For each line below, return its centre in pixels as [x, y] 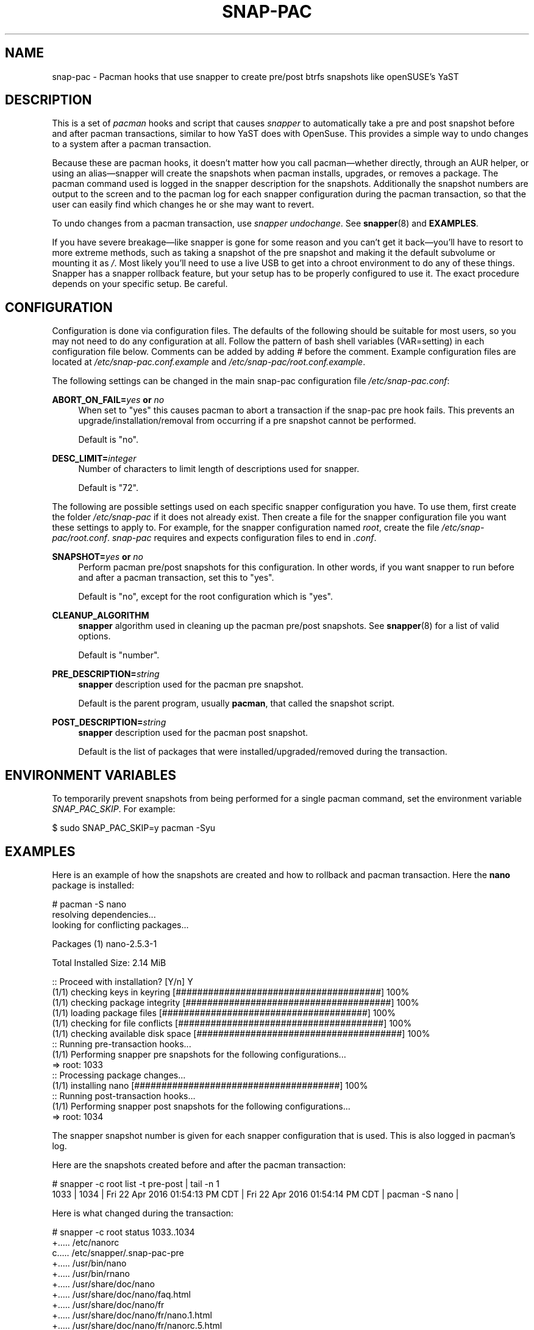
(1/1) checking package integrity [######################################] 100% [236, 1002]
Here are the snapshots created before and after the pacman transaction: [199, 1165]
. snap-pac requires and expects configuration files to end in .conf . [242, 538]
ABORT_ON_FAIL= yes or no [108, 400]
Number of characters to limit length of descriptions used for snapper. [219, 469]
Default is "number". [119, 655]
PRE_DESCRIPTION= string [106, 674]
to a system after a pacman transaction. [132, 144]
